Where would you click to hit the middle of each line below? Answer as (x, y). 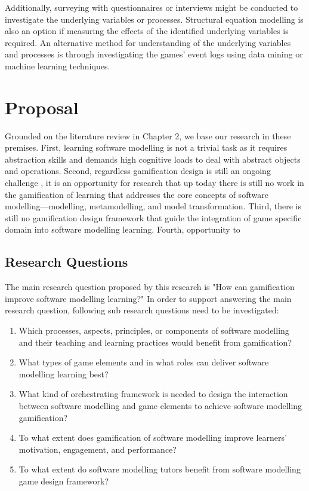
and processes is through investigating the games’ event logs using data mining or (154, 54)
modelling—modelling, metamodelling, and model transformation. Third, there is (153, 206)
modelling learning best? (64, 373)
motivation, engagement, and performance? (98, 449)
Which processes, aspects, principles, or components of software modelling (154, 330)
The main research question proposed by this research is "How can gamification (150, 287)
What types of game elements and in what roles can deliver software (144, 362)
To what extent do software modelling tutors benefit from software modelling (160, 469)
